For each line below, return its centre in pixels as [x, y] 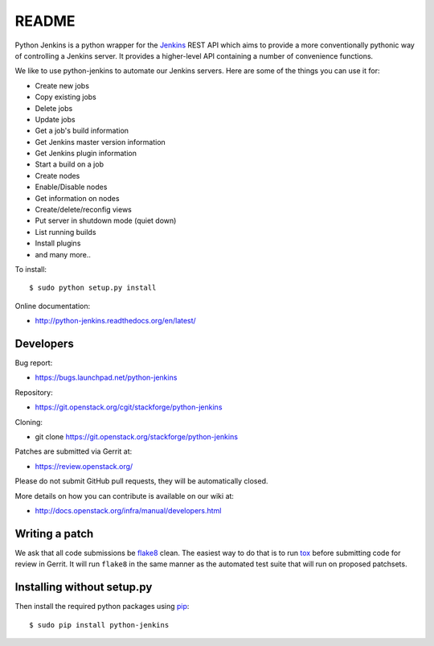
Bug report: [34, 363]
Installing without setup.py [84, 587]
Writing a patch [54, 534]
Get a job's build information [82, 131]
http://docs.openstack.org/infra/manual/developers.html [128, 510]
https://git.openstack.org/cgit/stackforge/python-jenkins [129, 407]
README [45, 21]
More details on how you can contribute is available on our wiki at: [125, 496]
